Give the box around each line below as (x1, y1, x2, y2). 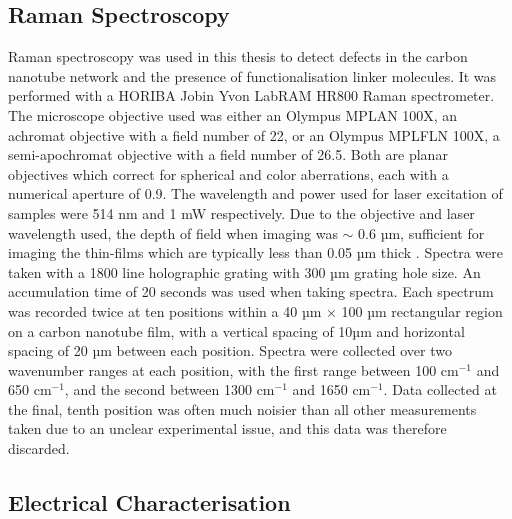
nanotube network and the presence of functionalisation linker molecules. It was (8, 65, 497, 86)
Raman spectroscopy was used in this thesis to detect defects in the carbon (8, 46, 468, 67)
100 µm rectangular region (341, 300, 503, 321)
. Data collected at (383, 379, 497, 400)
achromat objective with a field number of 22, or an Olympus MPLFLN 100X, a (8, 124, 500, 145)
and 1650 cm (292, 379, 371, 400)
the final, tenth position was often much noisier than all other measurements (8, 398, 477, 419)
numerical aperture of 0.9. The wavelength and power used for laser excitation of (8, 183, 503, 204)
